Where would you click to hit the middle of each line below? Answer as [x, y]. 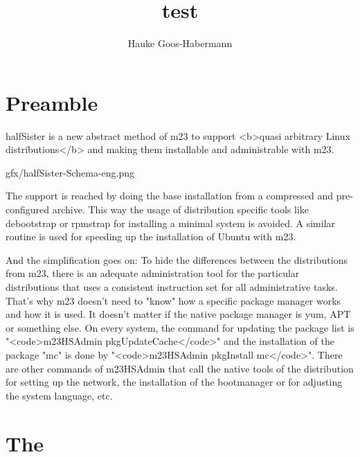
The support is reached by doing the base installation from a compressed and [170, 196]
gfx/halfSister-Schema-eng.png [70, 172]
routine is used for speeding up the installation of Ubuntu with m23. [151, 236]
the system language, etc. [59, 395]
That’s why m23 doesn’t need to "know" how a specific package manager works [173, 300]
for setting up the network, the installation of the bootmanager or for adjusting [174, 382]
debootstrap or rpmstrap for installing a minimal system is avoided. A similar [171, 223]
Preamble [52, 102]
